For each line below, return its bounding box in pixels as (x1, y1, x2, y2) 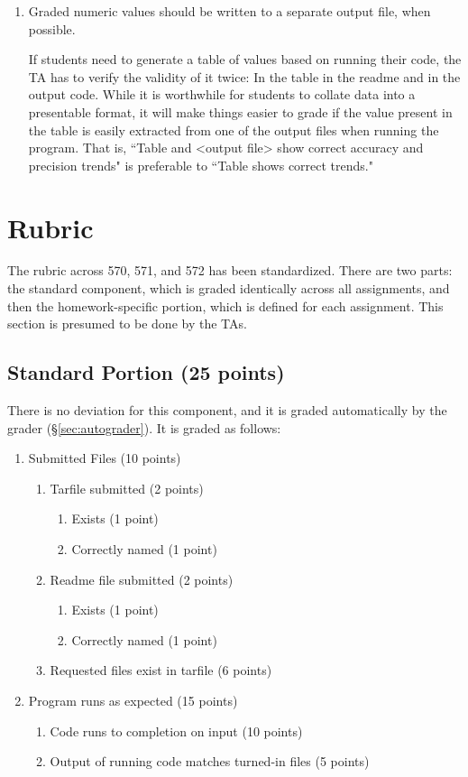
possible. (28, 19, 76, 38)
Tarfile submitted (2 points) (50, 478, 204, 497)
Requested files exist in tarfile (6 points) (50, 661, 272, 680)
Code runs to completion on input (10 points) (50, 721, 303, 740)
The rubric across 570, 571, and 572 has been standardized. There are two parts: (7, 261, 453, 280)
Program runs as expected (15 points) (28, 690, 238, 709)
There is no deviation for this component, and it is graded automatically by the (7, 401, 447, 420)
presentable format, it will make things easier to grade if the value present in (28, 102, 453, 121)
